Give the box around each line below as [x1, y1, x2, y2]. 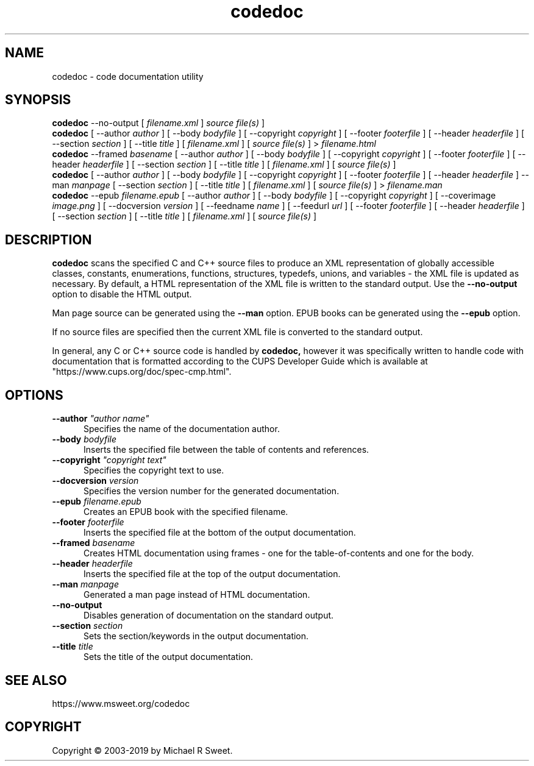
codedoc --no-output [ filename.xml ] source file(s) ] [52, 118, 265, 129]
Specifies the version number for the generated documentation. [84, 486, 340, 497]
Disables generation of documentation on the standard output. [84, 610, 334, 621]
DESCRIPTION [5, 232, 92, 247]
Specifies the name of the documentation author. [84, 424, 280, 434]
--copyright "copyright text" [52, 455, 166, 466]
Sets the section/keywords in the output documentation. [84, 631, 309, 642]
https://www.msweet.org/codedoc [52, 698, 190, 709]
